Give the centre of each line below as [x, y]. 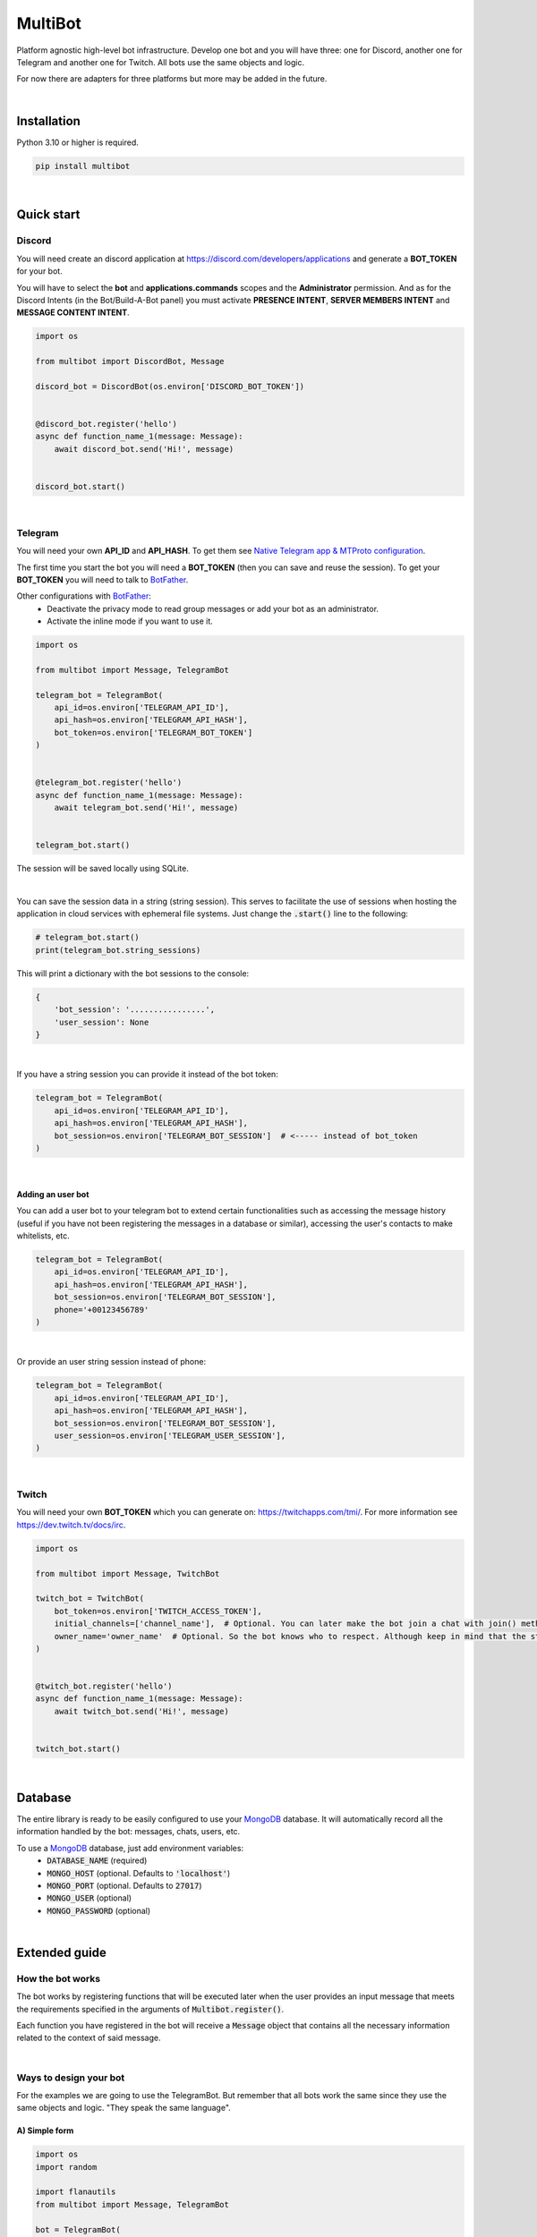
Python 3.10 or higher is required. [77, 142]
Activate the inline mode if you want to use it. [130, 621]
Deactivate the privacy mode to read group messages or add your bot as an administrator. [213, 608]
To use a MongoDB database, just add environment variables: [130, 1848]
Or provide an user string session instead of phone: [111, 1362]
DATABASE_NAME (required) [97, 1860]
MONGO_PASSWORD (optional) [99, 1910]
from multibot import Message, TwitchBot [128, 1574]
